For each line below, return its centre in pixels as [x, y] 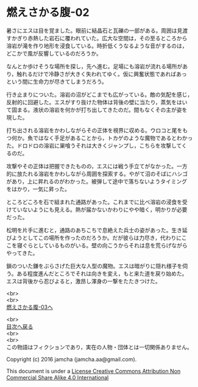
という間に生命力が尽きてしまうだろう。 [57, 81]
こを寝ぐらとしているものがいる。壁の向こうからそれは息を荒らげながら [97, 245]
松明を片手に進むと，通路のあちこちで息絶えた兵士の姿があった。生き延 [97, 230]
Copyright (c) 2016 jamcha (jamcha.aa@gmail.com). [72, 359]
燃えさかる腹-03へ [30, 307]
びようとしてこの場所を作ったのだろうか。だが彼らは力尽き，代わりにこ [97, 238]
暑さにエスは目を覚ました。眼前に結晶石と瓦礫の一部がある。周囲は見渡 [97, 30]
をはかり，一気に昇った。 [38, 189]
